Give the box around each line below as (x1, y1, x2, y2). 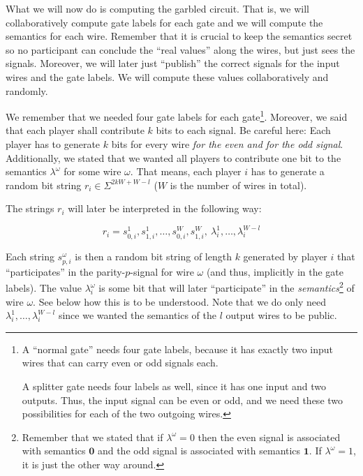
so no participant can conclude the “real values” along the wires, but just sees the (6, 42, 355, 57)
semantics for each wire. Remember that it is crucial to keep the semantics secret (6, 29, 353, 43)
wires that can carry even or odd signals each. (22, 355, 218, 370)
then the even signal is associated (198, 429, 341, 444)
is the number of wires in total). (170, 177, 307, 192)
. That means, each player (130, 164, 242, 179)
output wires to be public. (225, 308, 337, 322)
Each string (6, 248, 54, 263)
